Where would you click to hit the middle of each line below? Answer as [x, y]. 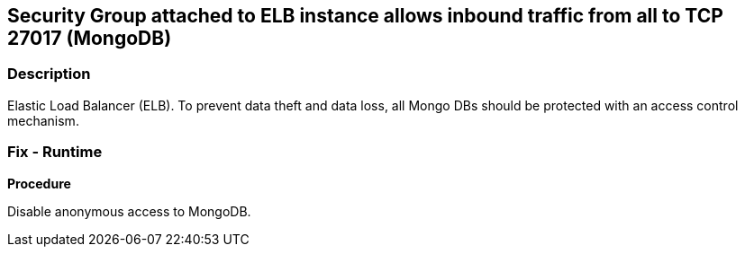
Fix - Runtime [55, 152]
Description [49, 74]
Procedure [39, 183]
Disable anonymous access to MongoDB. [129, 211]
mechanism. [43, 120]
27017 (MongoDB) [90, 38]
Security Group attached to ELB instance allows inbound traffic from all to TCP [365, 16]
